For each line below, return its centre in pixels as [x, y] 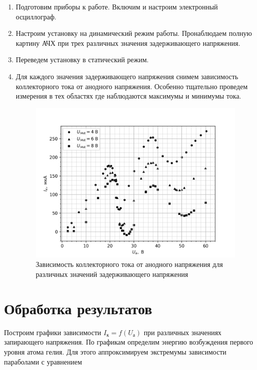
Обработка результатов [78, 308]
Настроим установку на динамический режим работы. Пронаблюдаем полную [134, 33]
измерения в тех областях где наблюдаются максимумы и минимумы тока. [128, 96]
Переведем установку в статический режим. [82, 60]
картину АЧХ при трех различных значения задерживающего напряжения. [128, 43]
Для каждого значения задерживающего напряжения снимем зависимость [127, 76]
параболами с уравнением [43, 361]
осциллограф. [36, 16]
